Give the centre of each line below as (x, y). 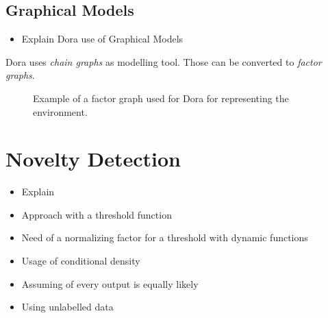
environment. (60, 111)
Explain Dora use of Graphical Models (102, 39)
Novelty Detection (93, 159)
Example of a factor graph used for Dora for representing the (161, 98)
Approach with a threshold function (97, 214)
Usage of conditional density (81, 261)
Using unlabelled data (67, 307)
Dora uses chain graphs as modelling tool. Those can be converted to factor (164, 61)
